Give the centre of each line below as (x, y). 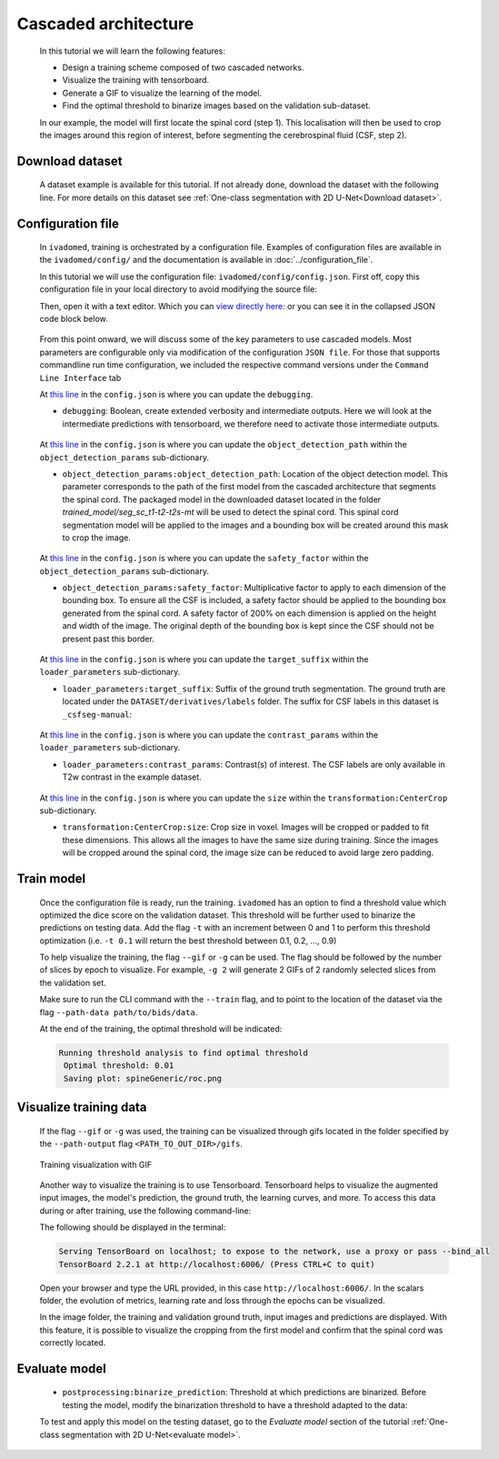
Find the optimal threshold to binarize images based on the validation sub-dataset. (217, 106)
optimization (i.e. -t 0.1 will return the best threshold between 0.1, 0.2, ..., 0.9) (188, 941)
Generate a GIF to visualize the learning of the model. (162, 93)
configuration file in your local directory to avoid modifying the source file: (178, 289)
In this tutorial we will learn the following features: (133, 51)
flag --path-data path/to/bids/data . (119, 1012)
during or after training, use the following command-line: (145, 1211)
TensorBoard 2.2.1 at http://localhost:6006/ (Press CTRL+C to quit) (217, 1264)
